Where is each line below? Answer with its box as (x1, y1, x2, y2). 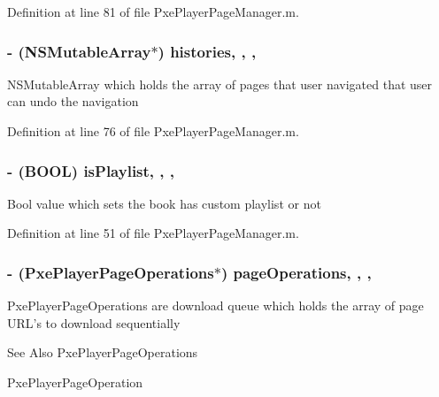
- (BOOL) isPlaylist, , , (7, 159, 175, 181)
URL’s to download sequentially (7, 313, 181, 332)
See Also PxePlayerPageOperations (7, 343, 198, 362)
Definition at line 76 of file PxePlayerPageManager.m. (7, 122, 299, 140)
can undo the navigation (7, 92, 139, 111)
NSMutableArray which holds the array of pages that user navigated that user (7, 74, 433, 93)
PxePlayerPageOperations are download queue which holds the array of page (7, 296, 424, 315)
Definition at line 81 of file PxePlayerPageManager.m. (7, 3, 299, 20)
